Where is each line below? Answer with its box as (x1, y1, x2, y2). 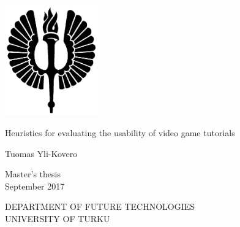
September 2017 (5, 179, 65, 192)
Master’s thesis (5, 167, 61, 180)
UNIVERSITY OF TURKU (5, 212, 110, 225)
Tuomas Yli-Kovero (5, 147, 78, 160)
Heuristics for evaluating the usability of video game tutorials (5, 126, 235, 139)
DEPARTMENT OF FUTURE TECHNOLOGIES (5, 200, 195, 213)
